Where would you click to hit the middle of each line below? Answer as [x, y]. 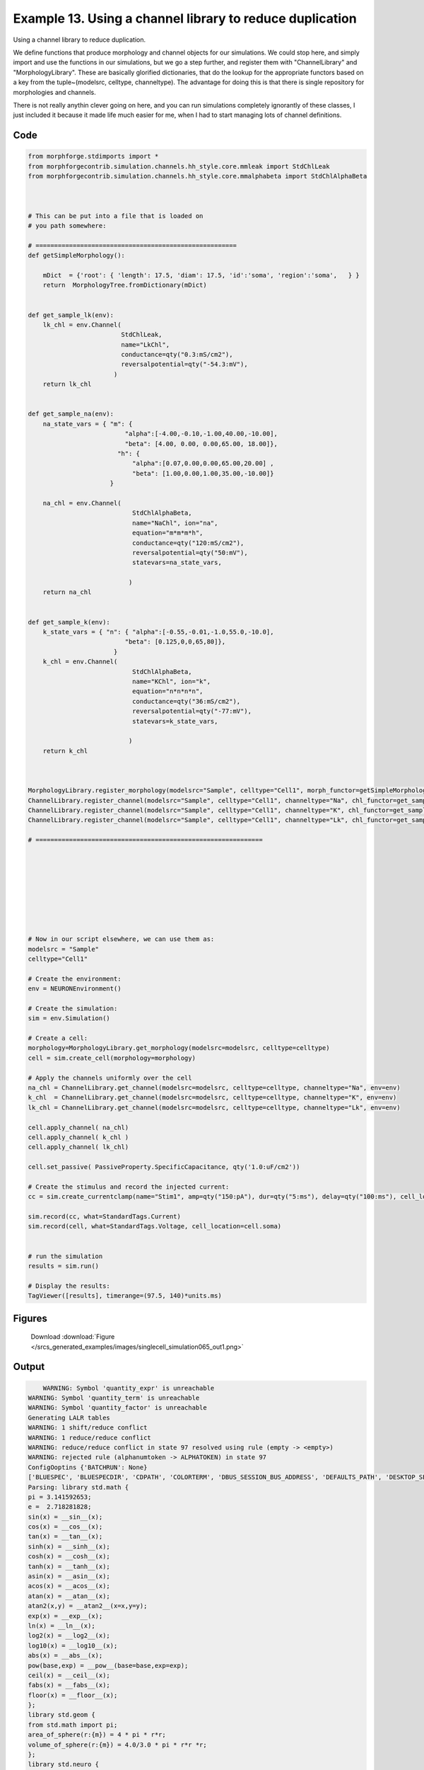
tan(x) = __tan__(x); [65, 1537]
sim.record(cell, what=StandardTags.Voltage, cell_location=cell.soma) [155, 1226]
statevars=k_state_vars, [175, 721]
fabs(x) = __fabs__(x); [69, 1685]
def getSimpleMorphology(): [76, 256]
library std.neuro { [63, 1764]
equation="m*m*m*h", [167, 533]
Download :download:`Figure [73, 1337]
